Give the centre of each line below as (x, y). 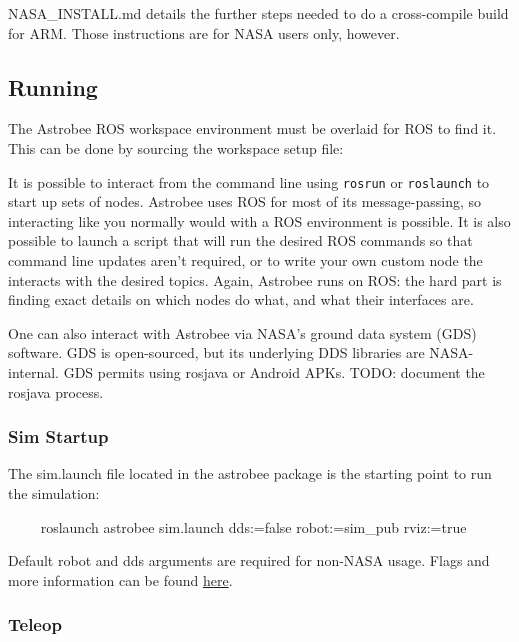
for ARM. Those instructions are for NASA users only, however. (204, 32)
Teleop (35, 624)
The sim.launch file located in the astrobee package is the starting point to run (250, 473)
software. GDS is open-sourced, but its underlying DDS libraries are (216, 352)
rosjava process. (56, 391)
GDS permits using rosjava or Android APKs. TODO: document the (274, 371)
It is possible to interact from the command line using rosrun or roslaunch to (249, 181)
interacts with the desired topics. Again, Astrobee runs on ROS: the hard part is (255, 279)
